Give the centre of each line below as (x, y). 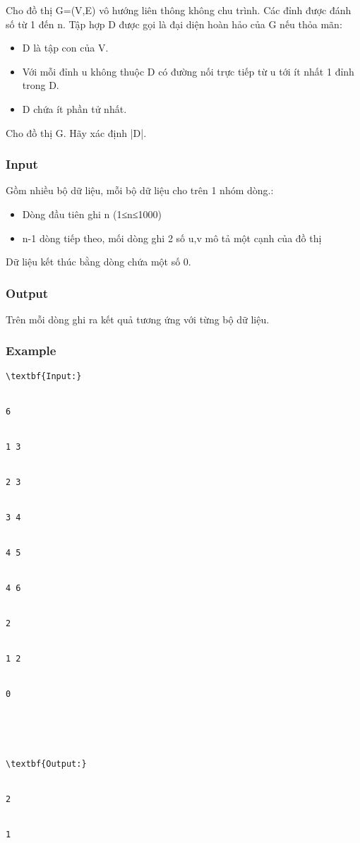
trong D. (41, 85)
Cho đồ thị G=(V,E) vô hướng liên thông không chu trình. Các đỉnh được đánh (179, 10)
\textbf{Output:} (46, 764)
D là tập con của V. (65, 48)
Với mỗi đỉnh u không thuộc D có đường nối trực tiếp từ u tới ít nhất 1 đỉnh (188, 71)
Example (31, 351)
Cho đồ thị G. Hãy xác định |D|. (76, 132)
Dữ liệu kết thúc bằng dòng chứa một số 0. (98, 262)
